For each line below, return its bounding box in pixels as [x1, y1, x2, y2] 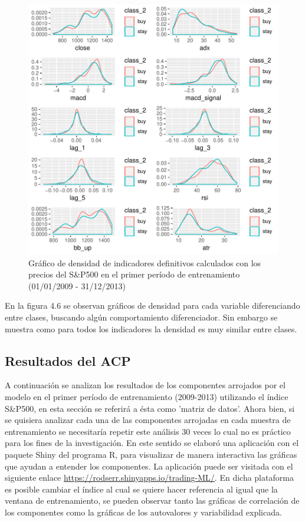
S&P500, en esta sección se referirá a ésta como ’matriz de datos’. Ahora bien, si [5, 402, 295, 414]
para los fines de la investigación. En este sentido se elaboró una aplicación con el [5, 437, 299, 449]
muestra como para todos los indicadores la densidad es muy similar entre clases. [5, 322, 297, 335]
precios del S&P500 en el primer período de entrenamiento [28, 268, 240, 280]
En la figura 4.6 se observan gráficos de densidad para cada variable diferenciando [5, 299, 300, 312]
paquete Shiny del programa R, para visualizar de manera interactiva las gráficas [5, 448, 297, 460]
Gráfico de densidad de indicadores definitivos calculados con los [28, 256, 261, 269]
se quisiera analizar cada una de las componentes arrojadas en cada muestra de [5, 414, 291, 426]
